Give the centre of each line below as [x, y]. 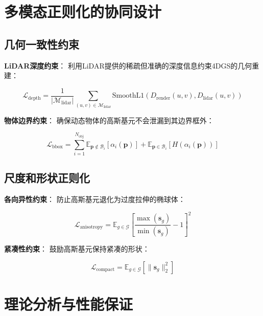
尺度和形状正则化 [47, 178]
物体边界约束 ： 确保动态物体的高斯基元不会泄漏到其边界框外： [109, 120]
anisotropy [91, 227]
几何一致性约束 [42, 44]
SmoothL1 [128, 96]
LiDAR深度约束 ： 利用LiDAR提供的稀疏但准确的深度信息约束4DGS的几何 [128, 65]
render [163, 98]
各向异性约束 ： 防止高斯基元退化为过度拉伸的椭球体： [95, 199]
